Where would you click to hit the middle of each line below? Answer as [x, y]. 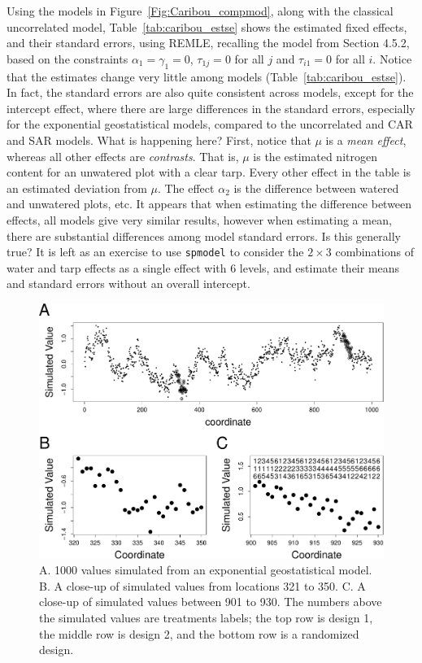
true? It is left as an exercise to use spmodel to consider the [155, 252]
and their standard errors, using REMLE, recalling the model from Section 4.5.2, [208, 43]
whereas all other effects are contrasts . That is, [123, 156]
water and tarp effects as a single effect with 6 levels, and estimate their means [203, 267]
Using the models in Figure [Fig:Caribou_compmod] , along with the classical [200, 11]
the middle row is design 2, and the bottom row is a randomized [199, 633]
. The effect [186, 188]
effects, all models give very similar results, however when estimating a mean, [199, 219]
